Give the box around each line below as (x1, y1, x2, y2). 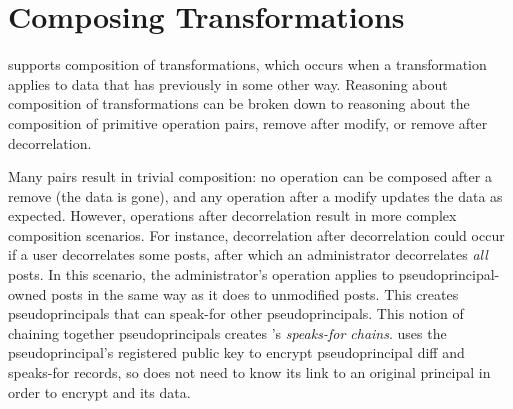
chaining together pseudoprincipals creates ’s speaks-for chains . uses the (8, 322, 447, 343)
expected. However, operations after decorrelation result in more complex (8, 205, 457, 226)
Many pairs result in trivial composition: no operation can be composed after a (8, 166, 492, 187)
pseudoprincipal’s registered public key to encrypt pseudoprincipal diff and (8, 342, 465, 363)
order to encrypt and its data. (8, 381, 191, 402)
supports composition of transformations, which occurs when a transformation (8, 54, 487, 75)
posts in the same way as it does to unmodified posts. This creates (51, 283, 459, 304)
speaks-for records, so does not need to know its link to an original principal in (8, 362, 491, 383)
